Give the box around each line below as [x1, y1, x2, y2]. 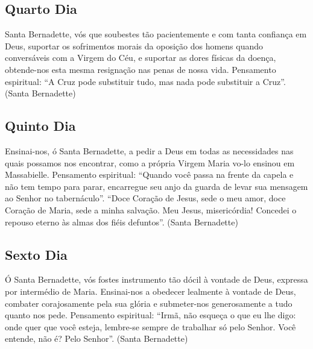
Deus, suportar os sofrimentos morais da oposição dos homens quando [5, 39, 264, 52]
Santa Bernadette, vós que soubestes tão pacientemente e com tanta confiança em [5, 28, 307, 40]
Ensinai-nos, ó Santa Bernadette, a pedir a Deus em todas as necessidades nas [5, 144, 294, 157]
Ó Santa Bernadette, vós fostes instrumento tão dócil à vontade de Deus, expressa [5, 273, 308, 286]
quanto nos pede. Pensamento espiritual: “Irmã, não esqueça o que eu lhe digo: [5, 309, 296, 321]
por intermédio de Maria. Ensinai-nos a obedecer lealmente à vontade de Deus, [5, 285, 296, 297]
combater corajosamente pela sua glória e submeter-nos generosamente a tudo [5, 297, 292, 309]
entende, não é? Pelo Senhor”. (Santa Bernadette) [5, 332, 188, 345]
